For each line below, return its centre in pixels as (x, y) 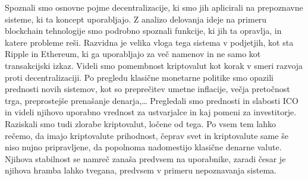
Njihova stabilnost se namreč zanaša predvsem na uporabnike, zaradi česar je (145, 158)
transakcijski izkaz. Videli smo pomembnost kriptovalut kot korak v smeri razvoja (154, 65)
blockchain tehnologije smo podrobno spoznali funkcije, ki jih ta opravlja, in (143, 31)
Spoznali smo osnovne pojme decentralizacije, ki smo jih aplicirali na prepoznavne (154, 7)
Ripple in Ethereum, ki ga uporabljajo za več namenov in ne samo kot (133, 54)
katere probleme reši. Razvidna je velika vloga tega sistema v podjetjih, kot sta (149, 42)
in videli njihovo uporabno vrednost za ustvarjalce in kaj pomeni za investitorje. (151, 112)
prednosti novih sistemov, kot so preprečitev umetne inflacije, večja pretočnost (147, 89)
